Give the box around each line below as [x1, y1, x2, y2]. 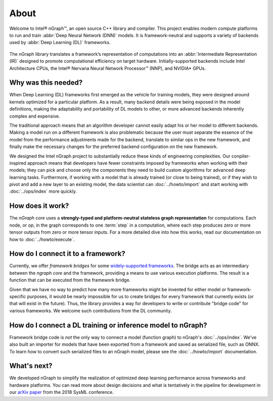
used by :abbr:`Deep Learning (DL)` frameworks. [9, 40, 111, 46]
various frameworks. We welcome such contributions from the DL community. [9, 307, 172, 314]
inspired [9, 160, 26, 166]
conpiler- [231, 153, 251, 159]
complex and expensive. [9, 113, 60, 119]
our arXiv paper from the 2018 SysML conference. [9, 389, 114, 395]
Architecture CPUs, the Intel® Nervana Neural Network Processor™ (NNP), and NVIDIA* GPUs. [9, 65, 206, 71]
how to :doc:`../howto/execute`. [9, 236, 75, 242]
